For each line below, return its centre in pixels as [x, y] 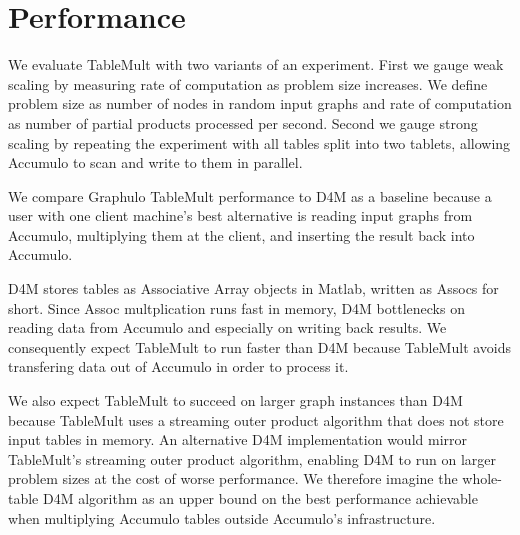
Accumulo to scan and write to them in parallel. [155, 162]
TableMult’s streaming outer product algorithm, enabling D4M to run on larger [252, 458]
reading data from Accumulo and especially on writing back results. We [227, 327]
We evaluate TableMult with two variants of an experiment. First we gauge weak [256, 64]
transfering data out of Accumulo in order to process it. [178, 366]
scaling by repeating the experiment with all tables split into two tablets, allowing [259, 142]
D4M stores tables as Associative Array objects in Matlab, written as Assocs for [253, 288]
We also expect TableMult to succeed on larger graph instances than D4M [235, 400]
